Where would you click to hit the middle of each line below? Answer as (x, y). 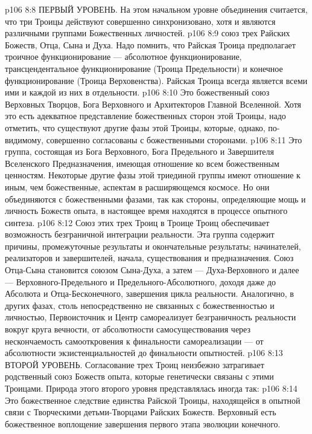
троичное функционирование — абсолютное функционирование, (123, 57)
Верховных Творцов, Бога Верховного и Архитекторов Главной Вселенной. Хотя (153, 104)
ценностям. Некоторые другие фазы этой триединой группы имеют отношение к (153, 175)
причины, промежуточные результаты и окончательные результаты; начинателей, (153, 246)
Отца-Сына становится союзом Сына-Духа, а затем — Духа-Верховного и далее (152, 270)
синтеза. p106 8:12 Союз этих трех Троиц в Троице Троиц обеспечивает (137, 222)
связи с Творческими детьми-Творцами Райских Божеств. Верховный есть (141, 412)
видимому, (24, 139)
